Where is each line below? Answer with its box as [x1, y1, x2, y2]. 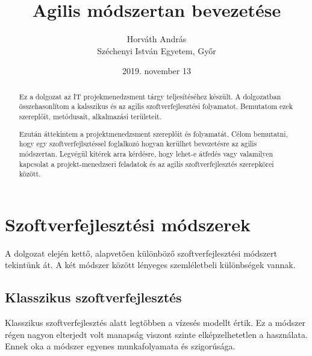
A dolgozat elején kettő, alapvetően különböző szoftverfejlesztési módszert [5, 246, 277, 259]
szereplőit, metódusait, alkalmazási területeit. [19, 111, 161, 122]
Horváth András [126, 33, 187, 45]
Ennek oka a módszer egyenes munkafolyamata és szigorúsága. [5, 340, 236, 352]
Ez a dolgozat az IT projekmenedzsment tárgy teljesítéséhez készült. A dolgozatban [19, 91, 281, 101]
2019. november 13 [122, 64, 191, 77]
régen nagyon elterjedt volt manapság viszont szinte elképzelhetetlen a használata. [5, 328, 308, 340]
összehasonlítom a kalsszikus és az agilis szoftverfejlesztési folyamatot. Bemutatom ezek [19, 101, 293, 111]
